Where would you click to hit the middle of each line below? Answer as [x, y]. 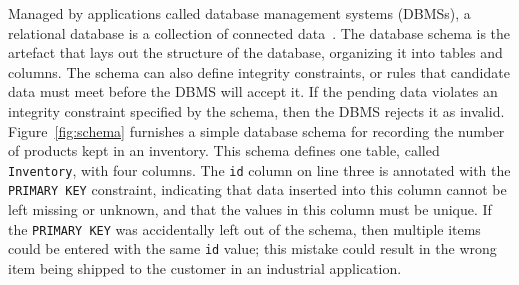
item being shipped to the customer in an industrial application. [205, 267]
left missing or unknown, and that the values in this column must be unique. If [250, 209]
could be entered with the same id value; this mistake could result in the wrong [252, 248]
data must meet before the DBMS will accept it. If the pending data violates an [253, 91]
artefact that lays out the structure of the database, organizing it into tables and [255, 52]
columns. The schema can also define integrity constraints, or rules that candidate [259, 71]
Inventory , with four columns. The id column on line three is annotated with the [259, 169]
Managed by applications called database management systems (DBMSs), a [239, 13]
